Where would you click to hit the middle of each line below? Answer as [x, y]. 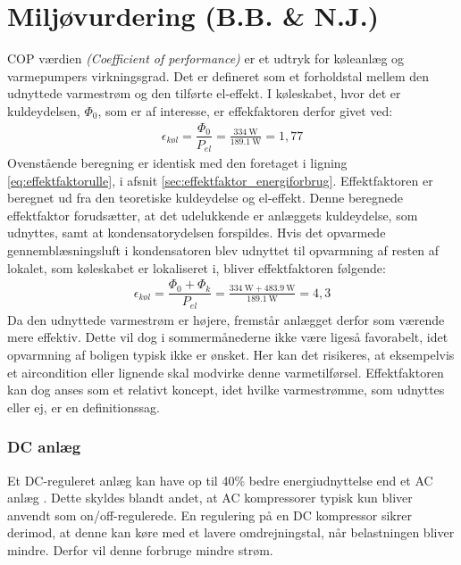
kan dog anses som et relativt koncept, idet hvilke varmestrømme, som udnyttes [226, 390]
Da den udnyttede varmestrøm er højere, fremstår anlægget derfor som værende [226, 319]
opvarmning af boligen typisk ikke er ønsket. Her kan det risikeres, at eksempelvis [231, 354]
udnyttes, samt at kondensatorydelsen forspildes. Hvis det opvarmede [197, 233]
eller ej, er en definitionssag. [84, 407]
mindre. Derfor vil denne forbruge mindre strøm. [140, 549]
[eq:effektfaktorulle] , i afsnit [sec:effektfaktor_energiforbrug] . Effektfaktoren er [220, 180]
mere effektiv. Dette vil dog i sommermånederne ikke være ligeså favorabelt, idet [228, 337]
